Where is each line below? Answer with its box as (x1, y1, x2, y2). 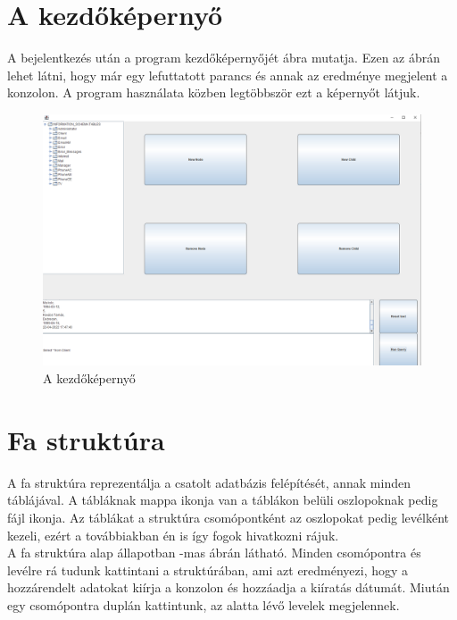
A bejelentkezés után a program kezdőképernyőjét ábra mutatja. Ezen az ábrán (7, 48, 441, 67)
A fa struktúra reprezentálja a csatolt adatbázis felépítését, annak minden (7, 473, 411, 491)
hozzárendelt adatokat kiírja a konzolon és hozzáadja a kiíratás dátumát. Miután (7, 578, 450, 597)
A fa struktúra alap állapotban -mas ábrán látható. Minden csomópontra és (7, 543, 421, 562)
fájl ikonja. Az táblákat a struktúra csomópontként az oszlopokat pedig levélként (7, 507, 449, 526)
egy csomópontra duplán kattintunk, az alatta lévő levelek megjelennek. (7, 595, 400, 614)
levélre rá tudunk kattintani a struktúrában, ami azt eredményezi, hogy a (7, 560, 409, 579)
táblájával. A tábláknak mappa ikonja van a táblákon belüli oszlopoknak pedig (7, 490, 438, 509)
